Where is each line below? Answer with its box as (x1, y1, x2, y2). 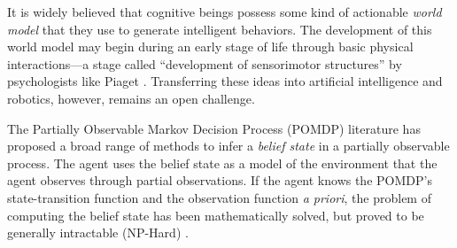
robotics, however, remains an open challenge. (7, 89, 255, 107)
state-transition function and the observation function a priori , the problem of (7, 188, 431, 206)
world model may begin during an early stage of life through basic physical (7, 37, 414, 56)
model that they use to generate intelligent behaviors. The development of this (7, 19, 432, 38)
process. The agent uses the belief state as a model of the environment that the (7, 153, 438, 172)
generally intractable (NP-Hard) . (7, 223, 189, 242)
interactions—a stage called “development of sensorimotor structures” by (7, 54, 402, 73)
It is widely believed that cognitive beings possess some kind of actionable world (7, 3, 442, 20)
